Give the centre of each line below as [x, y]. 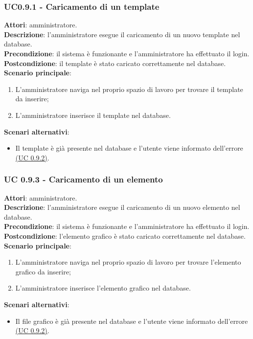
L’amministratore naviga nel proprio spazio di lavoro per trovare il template [129, 89]
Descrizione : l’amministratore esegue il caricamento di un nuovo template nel [122, 34]
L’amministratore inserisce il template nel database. [93, 115]
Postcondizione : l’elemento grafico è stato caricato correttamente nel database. [125, 236]
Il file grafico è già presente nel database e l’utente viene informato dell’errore [132, 321]
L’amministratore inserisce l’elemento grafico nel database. [103, 288]
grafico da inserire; [43, 271]
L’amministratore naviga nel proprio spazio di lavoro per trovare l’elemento [128, 262]
